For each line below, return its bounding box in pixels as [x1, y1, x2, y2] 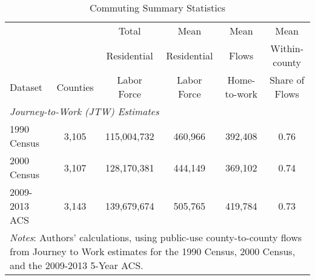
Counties [56, 79, 94, 94]
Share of [269, 73, 305, 87]
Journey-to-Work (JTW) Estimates [10, 104, 159, 118]
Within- [270, 41, 304, 55]
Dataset [10, 79, 43, 94]
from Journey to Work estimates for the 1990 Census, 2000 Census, [10, 244, 296, 258]
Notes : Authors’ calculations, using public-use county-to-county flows [10, 230, 302, 244]
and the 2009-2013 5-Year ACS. [10, 258, 144, 272]
